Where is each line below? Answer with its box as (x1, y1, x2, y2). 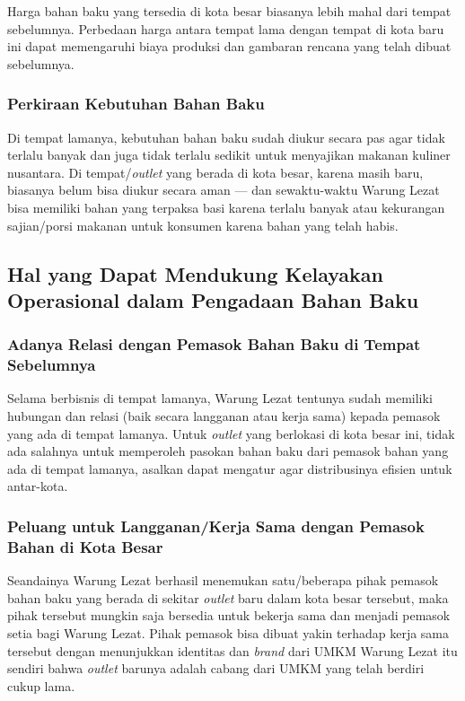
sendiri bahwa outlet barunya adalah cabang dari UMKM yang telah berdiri (7, 659, 425, 678)
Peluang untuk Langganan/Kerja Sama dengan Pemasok (7, 514, 425, 537)
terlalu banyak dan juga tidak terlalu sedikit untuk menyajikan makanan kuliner (7, 145, 451, 164)
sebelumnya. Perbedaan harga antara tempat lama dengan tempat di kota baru (7, 19, 444, 38)
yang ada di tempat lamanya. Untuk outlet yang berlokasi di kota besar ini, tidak (7, 424, 455, 443)
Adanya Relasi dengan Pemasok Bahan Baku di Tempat (7, 333, 421, 355)
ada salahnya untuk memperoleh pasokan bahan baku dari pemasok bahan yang (7, 442, 449, 460)
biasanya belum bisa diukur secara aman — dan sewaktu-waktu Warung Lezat (7, 180, 440, 199)
